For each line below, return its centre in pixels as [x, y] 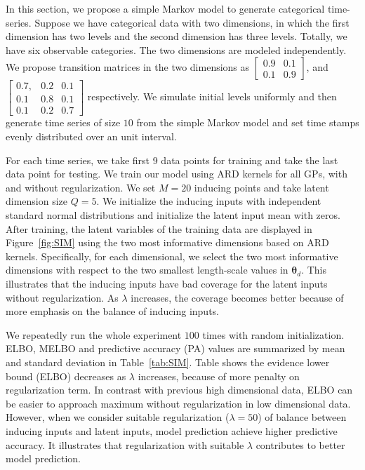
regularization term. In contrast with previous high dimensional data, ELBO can [179, 390]
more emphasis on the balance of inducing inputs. [113, 311]
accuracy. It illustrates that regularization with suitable [125, 444]
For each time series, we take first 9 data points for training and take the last [172, 160]
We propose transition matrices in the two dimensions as [128, 67]
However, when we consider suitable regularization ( [118, 417]
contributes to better [300, 444]
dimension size [37, 201]
